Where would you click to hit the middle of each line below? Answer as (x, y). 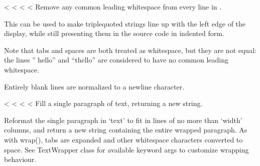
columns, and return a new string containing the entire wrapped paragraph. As (126, 130)
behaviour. (20, 159)
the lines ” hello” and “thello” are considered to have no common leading (116, 60)
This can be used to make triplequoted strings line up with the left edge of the (125, 23)
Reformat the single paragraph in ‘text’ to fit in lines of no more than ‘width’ (123, 120)
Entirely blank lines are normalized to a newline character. (94, 86)
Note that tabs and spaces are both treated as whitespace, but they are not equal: (130, 50)
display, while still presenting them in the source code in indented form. (114, 33)
